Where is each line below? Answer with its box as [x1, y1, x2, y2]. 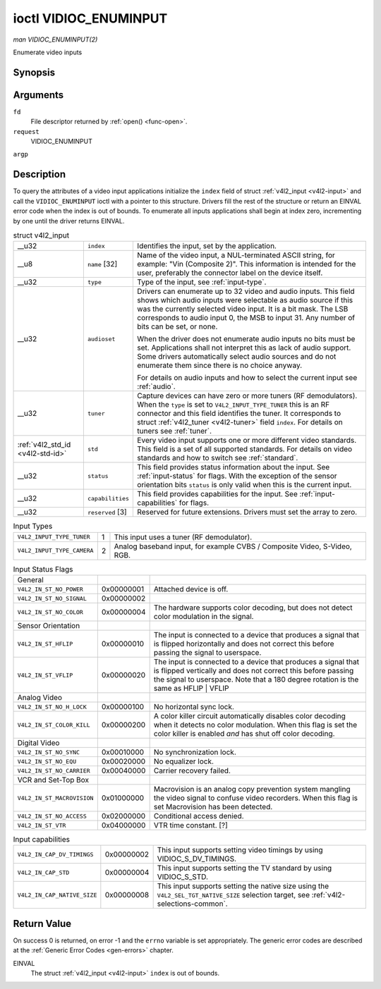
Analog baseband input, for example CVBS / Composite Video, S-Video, [114, 541, 352, 551]
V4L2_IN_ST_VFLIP [17, 671, 73, 679]
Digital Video [17, 738, 60, 748]
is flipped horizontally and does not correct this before [153, 639, 334, 649]
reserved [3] [87, 508, 127, 517]
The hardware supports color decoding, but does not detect [153, 603, 353, 613]
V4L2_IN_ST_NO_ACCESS [17, 812, 87, 820]
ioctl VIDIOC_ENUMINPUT [13, 11, 168, 26]
